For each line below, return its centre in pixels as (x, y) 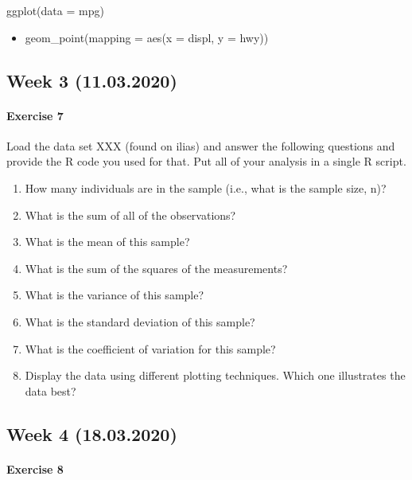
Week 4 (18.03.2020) (92, 433)
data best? (51, 390)
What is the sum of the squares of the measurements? (156, 268)
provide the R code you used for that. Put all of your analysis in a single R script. (206, 161)
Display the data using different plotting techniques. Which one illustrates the (215, 375)
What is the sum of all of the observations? (130, 215)
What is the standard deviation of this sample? (140, 321)
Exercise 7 (35, 115)
